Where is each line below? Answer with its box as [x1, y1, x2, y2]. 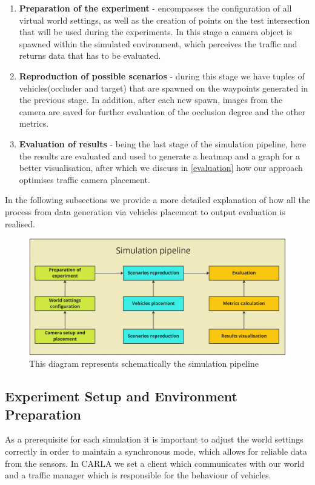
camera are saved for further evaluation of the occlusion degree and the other [19, 105, 306, 118]
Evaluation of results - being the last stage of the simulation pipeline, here [19, 137, 307, 150]
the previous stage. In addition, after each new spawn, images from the [19, 93, 283, 106]
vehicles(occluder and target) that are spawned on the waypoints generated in [19, 81, 308, 94]
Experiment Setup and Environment [5, 387, 238, 406]
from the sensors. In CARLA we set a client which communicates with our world [5, 457, 305, 469]
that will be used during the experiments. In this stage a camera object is [19, 25, 293, 38]
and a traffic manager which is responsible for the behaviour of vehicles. [5, 469, 271, 481]
